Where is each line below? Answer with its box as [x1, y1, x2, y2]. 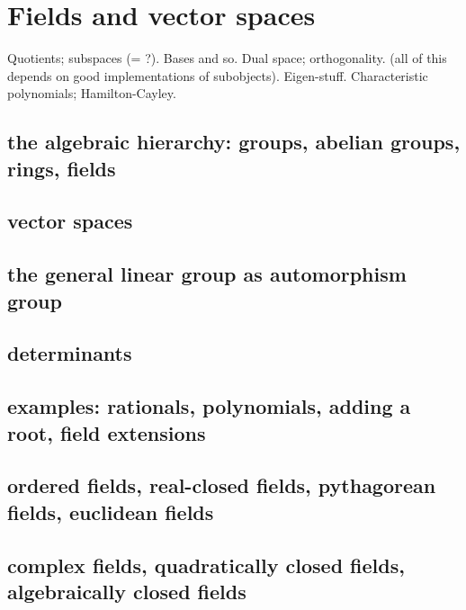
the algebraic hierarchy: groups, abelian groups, [7, 128, 461, 156]
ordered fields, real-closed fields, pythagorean [7, 471, 436, 499]
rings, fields [7, 154, 116, 182]
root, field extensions [7, 418, 206, 446]
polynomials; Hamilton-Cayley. [7, 84, 176, 103]
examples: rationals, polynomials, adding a [7, 392, 411, 420]
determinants [7, 339, 132, 367]
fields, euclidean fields [7, 498, 214, 525]
